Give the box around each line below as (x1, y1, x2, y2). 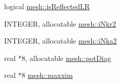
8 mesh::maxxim (22, 70, 73, 80)
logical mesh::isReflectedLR (4, 1, 90, 11)
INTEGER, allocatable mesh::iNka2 (4, 35, 117, 46)
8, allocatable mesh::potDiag (22, 52, 111, 63)
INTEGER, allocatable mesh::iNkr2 (4, 18, 116, 29)
